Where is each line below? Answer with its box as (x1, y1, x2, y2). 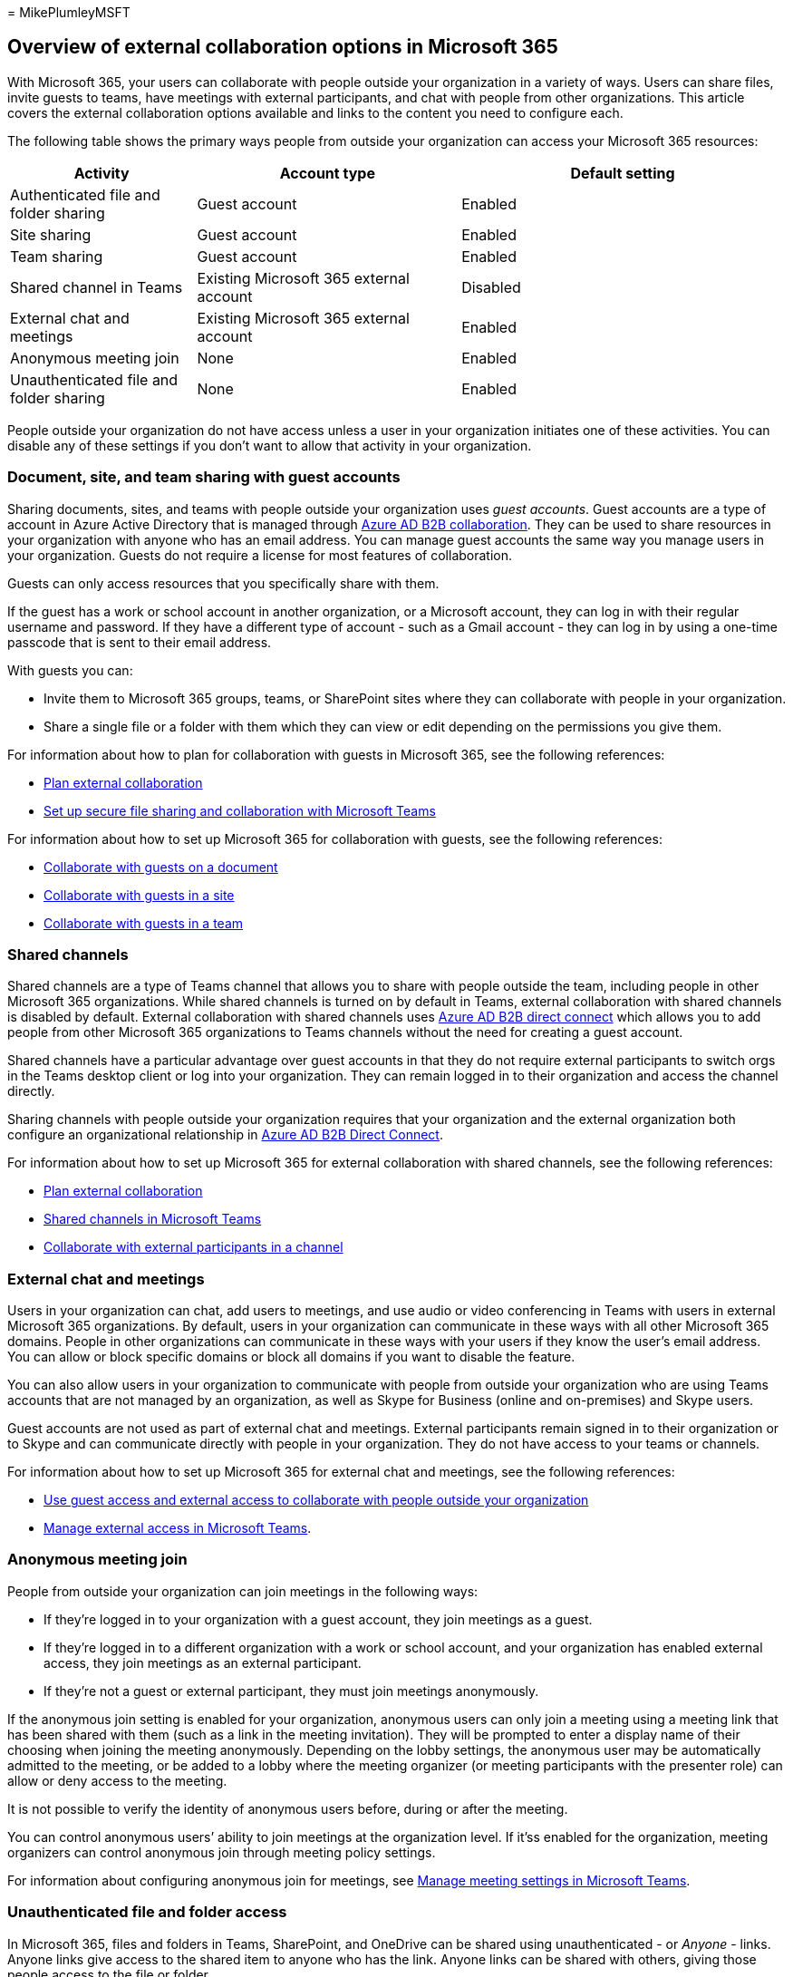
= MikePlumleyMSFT (7, 5, 131, 20)
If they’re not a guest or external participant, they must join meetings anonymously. (44, 1682, 539, 1699)
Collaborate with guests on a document (44, 858, 278, 875)
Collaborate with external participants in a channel (44, 1239, 343, 1255)
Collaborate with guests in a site (44, 887, 235, 903)
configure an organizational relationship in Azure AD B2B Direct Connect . (7, 1127, 443, 1143)
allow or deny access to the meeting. (7, 1772, 227, 1788)
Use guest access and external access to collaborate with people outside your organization (44, 1492, 589, 1508)
